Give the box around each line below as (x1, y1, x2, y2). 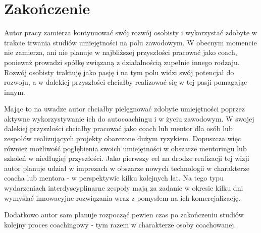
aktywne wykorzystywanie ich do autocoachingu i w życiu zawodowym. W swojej (4, 113, 254, 124)
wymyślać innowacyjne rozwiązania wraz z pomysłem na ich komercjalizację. (4, 192, 241, 203)
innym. (4, 86, 26, 97)
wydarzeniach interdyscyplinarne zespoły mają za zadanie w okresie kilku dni (4, 183, 243, 193)
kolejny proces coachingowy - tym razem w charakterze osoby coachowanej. (4, 219, 236, 229)
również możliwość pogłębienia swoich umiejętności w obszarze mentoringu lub (4, 143, 247, 153)
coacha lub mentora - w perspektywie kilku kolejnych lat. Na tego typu (4, 172, 224, 183)
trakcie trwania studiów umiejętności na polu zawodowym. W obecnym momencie (4, 37, 257, 47)
